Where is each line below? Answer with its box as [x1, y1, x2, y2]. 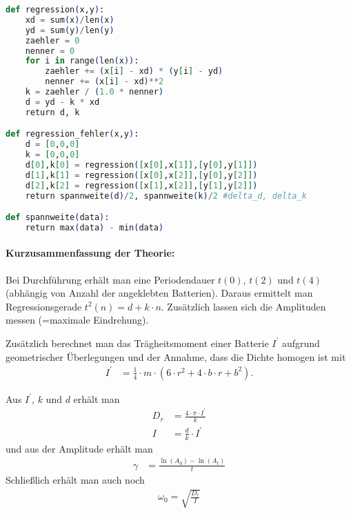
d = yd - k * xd [25, 97, 100, 107]
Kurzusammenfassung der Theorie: [6, 246, 175, 260]
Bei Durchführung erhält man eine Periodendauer [6, 272, 215, 286]
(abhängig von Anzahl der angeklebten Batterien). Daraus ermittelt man [6, 286, 313, 300]
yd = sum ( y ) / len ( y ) [25, 25, 114, 35]
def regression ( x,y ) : [6, 5, 105, 14]
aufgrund [281, 335, 320, 350]
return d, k [25, 107, 80, 117]
